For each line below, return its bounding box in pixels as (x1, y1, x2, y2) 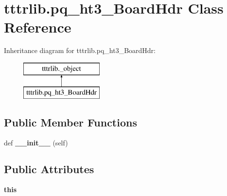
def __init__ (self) (4, 138, 68, 148)
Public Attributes (4, 161, 94, 177)
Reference (4, 17, 71, 37)
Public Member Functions (4, 115, 137, 130)
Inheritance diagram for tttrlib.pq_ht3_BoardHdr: (4, 45, 156, 55)
